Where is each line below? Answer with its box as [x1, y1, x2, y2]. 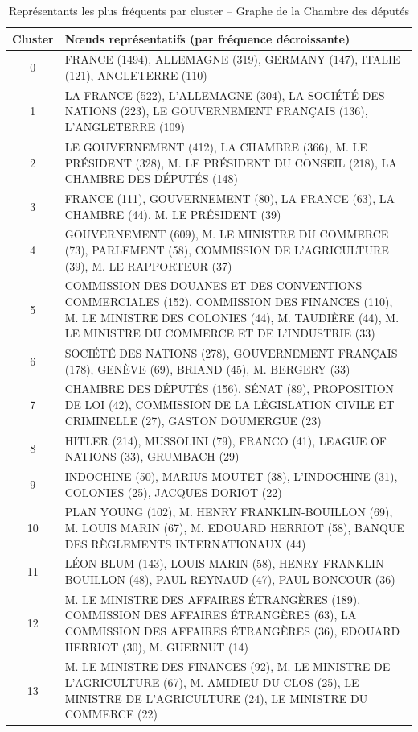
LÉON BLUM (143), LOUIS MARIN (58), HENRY [64, 555, 320, 572]
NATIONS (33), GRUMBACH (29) [64, 448, 240, 465]
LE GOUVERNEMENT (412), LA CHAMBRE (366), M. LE [64, 138, 367, 155]
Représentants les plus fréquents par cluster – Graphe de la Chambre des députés [8, 2, 410, 19]
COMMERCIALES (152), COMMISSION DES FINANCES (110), [64, 293, 393, 309]
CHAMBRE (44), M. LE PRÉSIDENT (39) [64, 205, 281, 222]
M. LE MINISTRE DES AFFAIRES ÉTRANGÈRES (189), [64, 590, 361, 607]
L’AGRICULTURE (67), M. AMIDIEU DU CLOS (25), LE [64, 674, 359, 691]
